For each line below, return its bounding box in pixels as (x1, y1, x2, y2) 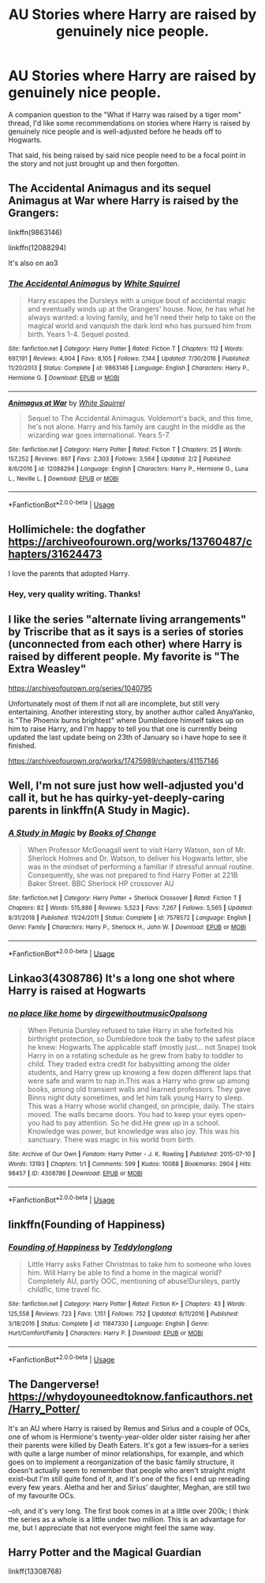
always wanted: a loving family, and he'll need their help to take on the (27, 312, 256, 322)
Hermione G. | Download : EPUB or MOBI (8, 374, 120, 382)
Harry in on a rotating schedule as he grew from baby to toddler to (27, 1051, 244, 1061)
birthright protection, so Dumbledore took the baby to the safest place (27, 1034, 256, 1043)
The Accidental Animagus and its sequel (8, 182, 211, 195)
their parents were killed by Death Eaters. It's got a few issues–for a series (8, 1440, 249, 1449)
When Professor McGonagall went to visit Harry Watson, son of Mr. (27, 845, 246, 855)
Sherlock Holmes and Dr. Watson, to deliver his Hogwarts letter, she (27, 854, 248, 863)
